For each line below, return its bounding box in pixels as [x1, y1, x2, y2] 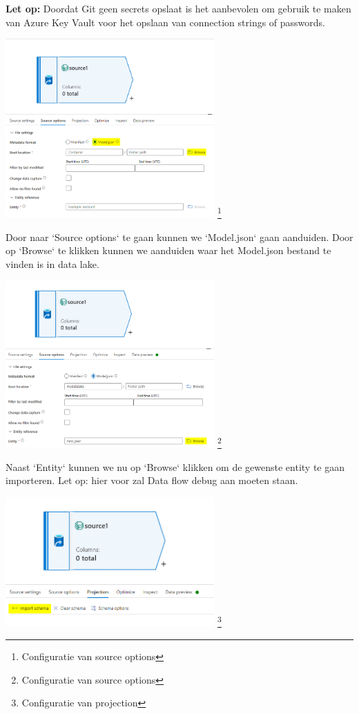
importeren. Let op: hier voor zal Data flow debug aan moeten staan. [6, 473, 298, 488]
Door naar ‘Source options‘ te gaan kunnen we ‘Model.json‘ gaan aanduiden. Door [6, 229, 353, 244]
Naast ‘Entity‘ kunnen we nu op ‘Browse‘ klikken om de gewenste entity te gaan [6, 459, 345, 474]
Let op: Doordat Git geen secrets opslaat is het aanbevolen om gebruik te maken [6, 1, 351, 15]
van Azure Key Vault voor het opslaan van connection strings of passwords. [6, 15, 326, 29]
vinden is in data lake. [6, 256, 99, 271]
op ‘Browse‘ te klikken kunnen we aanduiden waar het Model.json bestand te [6, 243, 331, 258]
